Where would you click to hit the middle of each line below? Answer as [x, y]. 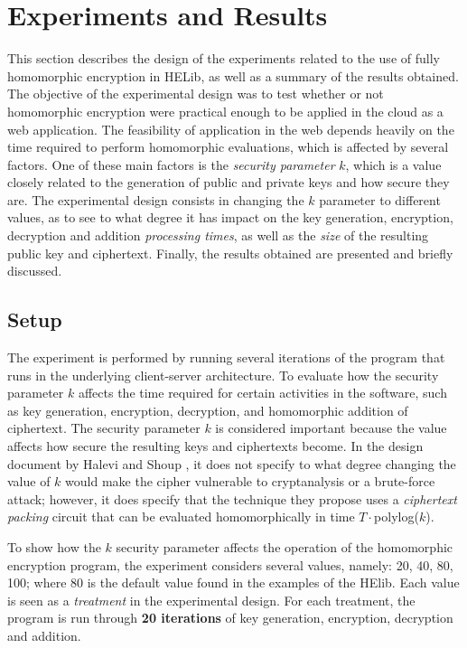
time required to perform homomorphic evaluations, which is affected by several [228, 147]
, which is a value [393, 164]
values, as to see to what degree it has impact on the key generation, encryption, [230, 217]
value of [29, 481]
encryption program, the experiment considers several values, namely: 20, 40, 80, [230, 564]
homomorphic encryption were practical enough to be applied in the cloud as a [225, 111]
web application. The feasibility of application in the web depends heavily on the [231, 129]
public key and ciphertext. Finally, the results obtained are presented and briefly [230, 253]
